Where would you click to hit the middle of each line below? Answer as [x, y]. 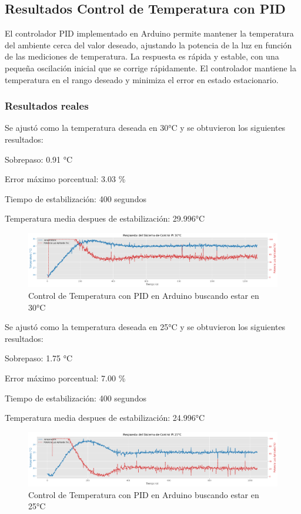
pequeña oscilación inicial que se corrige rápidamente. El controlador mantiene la [150, 67]
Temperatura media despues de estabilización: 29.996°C [105, 218]
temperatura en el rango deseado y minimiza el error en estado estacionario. [142, 79]
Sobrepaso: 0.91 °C [39, 159]
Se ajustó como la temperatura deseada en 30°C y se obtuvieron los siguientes [145, 128]
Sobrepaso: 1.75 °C [39, 358]
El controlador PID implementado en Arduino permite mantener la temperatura [149, 33]
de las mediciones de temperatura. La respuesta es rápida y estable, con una [142, 56]
